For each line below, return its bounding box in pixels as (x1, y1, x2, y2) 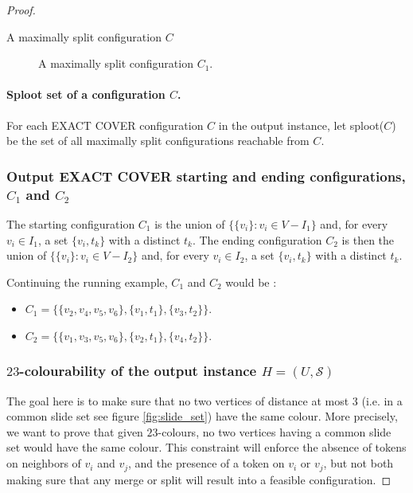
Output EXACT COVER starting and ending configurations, (6, 166, 406, 186)
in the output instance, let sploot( (218, 116, 384, 133)
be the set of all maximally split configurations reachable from (6, 132, 310, 149)
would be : (225, 273, 277, 290)
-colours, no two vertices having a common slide (158, 423, 392, 440)
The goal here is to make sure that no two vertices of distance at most (6, 392, 349, 409)
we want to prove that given (6, 423, 143, 440)
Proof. (6, 2, 36, 18)
